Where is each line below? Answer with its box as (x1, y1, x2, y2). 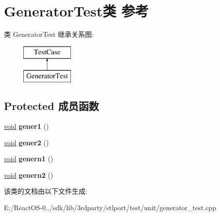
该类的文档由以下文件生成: (4, 186, 87, 196)
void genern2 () (4, 170, 53, 180)
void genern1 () (4, 154, 53, 164)
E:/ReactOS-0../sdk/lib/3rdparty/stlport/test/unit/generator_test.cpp (4, 202, 216, 213)
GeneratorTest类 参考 (4, 1, 149, 21)
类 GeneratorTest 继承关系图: (4, 29, 94, 39)
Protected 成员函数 (4, 98, 99, 113)
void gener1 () (4, 121, 49, 131)
